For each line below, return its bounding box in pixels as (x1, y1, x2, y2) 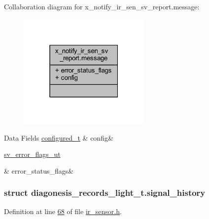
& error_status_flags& (4, 165, 74, 176)
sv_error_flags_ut (4, 149, 61, 159)
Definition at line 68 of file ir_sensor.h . (4, 206, 122, 216)
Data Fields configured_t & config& (4, 132, 113, 143)
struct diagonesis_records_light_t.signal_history (4, 186, 206, 199)
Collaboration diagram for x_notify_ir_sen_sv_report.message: (4, 1, 200, 11)
